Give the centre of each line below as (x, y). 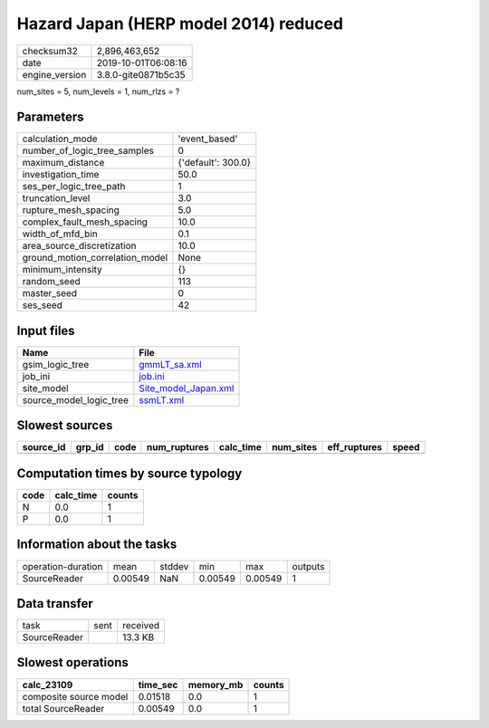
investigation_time (61, 175)
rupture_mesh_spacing (71, 210)
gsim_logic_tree (56, 364)
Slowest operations (72, 662)
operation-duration (62, 566)
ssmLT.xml (162, 400)
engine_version (54, 74)
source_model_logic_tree (75, 400)
